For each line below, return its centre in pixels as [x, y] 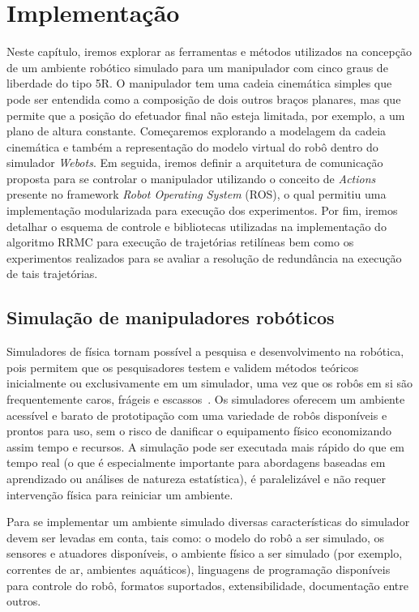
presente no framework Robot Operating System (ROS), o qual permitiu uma [197, 194]
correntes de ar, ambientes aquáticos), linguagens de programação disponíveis [199, 569]
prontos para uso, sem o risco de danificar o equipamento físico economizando [199, 431]
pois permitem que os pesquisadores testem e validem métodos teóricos [183, 367]
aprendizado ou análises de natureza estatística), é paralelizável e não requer [196, 478]
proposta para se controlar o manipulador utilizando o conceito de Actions [191, 178]
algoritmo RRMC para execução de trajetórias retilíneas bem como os [180, 242]
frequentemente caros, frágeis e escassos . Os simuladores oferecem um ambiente [206, 399]
